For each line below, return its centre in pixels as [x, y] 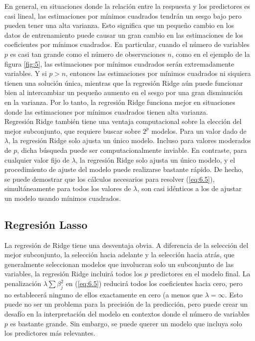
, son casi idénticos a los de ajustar [189, 188]
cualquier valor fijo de [37, 159]
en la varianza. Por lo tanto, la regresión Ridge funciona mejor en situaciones [120, 102]
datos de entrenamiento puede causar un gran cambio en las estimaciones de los [124, 35]
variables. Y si [26, 73]
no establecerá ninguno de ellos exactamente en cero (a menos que [104, 294]
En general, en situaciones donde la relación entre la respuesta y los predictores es [127, 6]
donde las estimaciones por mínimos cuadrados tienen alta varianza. [106, 111]
